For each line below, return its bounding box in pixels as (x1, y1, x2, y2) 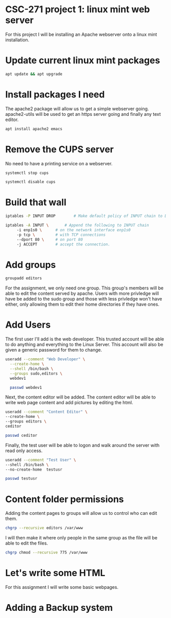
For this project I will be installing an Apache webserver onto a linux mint (5, 31, 157, 37)
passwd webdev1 (10, 385, 42, 390)
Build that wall (5, 196, 67, 208)
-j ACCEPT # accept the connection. (16, 241, 110, 247)
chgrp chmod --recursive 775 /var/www (5, 550, 88, 555)
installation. (5, 37, 30, 43)
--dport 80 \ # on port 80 (16, 237, 83, 242)
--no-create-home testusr (5, 467, 63, 472)
